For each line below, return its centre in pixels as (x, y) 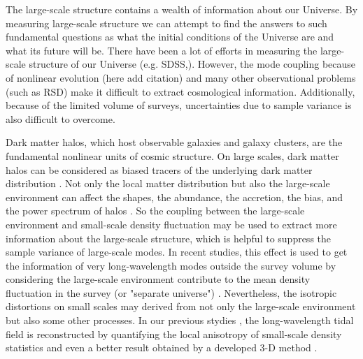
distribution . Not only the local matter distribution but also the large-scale (168, 183)
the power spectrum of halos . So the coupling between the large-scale (155, 211)
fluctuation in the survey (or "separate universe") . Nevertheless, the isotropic (171, 292)
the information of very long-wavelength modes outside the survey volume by (171, 265)
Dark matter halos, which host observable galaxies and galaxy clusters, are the (174, 142)
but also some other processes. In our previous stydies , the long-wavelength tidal (180, 320)
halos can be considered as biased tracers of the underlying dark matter (159, 169)
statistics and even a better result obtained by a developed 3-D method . (162, 347)
